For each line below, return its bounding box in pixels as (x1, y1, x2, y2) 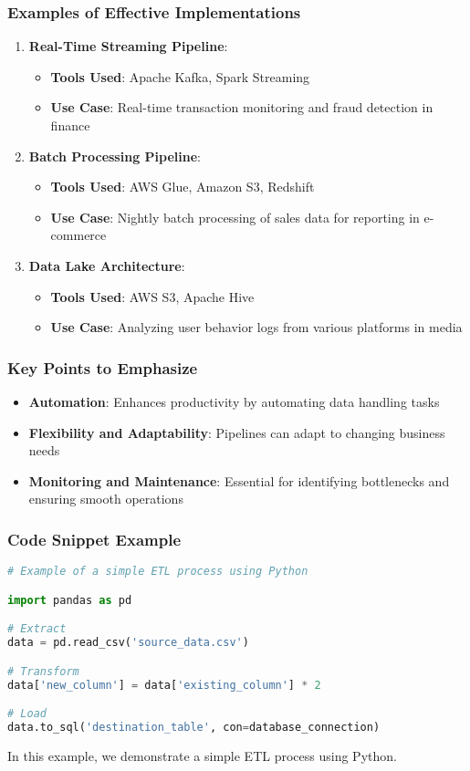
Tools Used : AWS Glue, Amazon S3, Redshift (50, 177, 315, 196)
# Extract (7, 622, 67, 636)
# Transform (7, 664, 79, 678)
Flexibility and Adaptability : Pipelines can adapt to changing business (28, 422, 445, 442)
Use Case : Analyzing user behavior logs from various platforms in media (50, 318, 463, 337)
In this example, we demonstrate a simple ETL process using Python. (7, 745, 397, 765)
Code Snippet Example (7, 527, 182, 550)
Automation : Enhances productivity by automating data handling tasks (28, 391, 440, 411)
